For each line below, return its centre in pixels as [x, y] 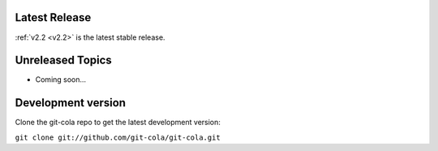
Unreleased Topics [64, 60]
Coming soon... [61, 80]
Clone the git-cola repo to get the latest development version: [118, 123]
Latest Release [53, 17]
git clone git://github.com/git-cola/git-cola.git [118, 137]
